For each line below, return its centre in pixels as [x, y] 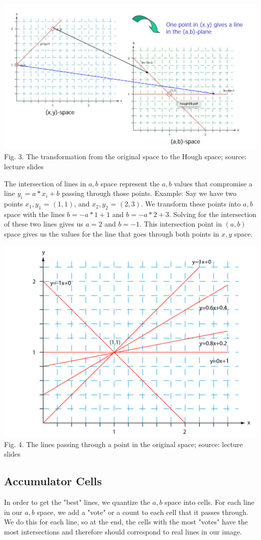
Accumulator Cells [53, 481]
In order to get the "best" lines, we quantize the [77, 502]
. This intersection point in [180, 224]
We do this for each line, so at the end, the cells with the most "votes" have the [126, 522]
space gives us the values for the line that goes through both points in [112, 234]
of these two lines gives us [44, 224]
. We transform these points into [191, 204]
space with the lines [34, 214]
